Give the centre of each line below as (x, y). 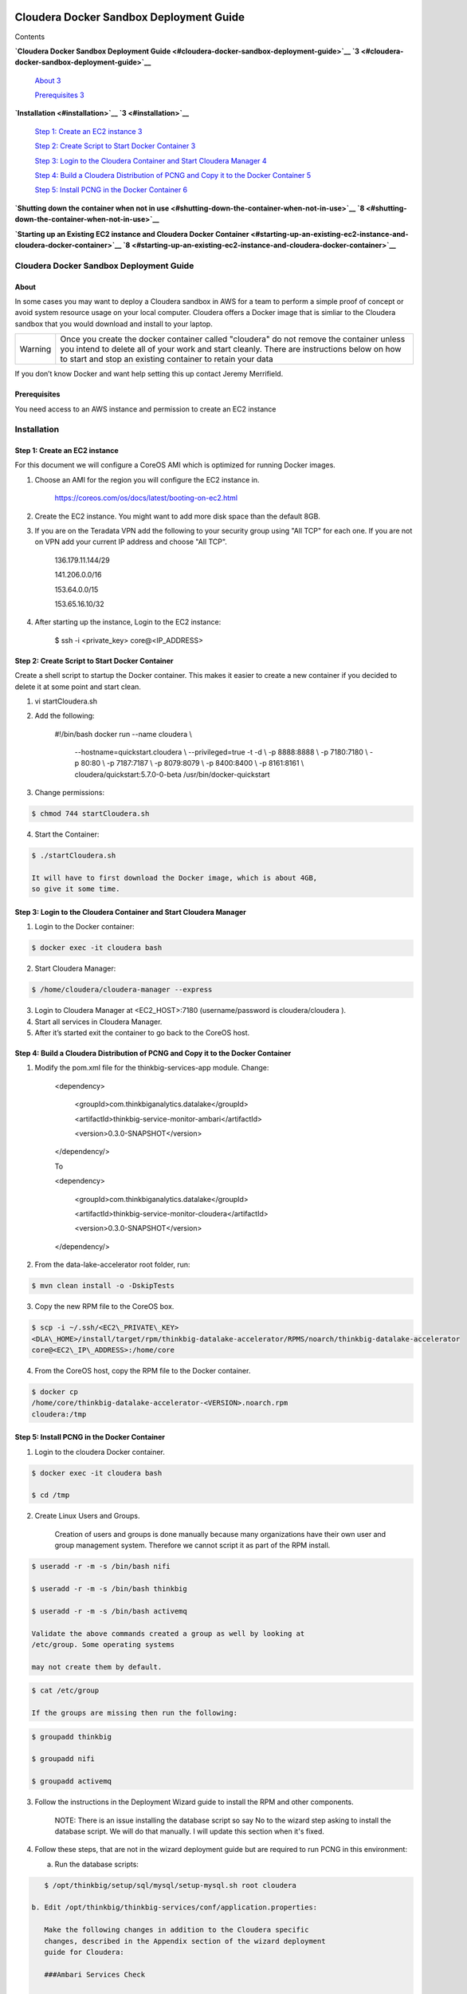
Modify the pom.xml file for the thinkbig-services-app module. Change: (152, 1068)
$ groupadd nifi (63, 1759)
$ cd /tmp (51, 1495)
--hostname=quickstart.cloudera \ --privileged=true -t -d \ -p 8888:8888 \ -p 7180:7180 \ (221, 752)
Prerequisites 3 (59, 95)
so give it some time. (76, 889)
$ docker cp (55, 1391)
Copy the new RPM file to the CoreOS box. (104, 1306)
